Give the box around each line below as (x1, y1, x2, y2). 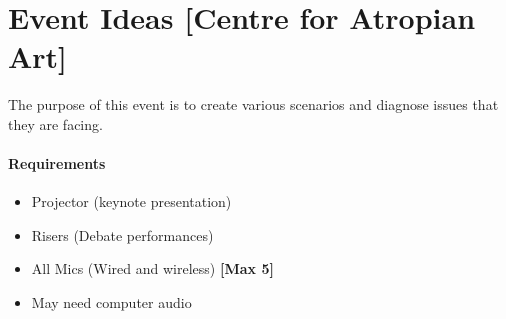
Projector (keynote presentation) (31, 191, 232, 212)
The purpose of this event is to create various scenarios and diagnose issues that (8, 94, 499, 115)
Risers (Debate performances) (31, 224, 214, 245)
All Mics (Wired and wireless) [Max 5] (31, 258, 274, 279)
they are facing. (8, 113, 103, 134)
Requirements (8, 153, 106, 174)
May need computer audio (31, 292, 192, 313)
